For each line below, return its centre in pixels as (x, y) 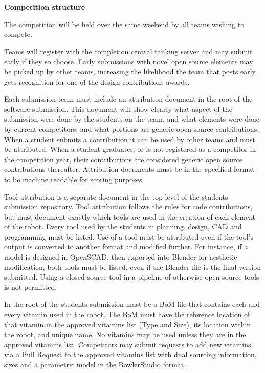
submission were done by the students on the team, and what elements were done (132, 119)
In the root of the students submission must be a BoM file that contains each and (132, 304)
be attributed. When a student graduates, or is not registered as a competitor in (130, 149)
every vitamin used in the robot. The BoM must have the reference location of (127, 314)
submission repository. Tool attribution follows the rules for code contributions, (128, 207)
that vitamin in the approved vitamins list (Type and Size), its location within (128, 324)
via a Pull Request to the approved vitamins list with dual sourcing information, (130, 354)
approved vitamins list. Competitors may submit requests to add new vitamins (128, 344)
